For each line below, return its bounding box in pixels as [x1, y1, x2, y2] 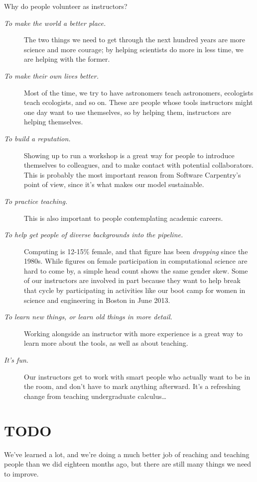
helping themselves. [24, 116, 83, 127]
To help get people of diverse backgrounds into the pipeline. [4, 229, 183, 240]
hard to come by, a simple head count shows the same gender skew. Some [24, 265, 248, 276]
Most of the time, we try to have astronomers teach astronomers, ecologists [24, 87, 254, 97]
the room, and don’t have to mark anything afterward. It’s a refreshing [24, 381, 241, 391]
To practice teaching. [4, 195, 68, 206]
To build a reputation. [4, 133, 71, 143]
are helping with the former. [24, 54, 110, 64]
